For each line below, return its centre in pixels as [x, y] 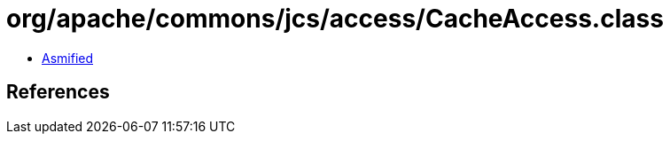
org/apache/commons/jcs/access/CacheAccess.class [335, 19]
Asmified [68, 58]
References [58, 92]
